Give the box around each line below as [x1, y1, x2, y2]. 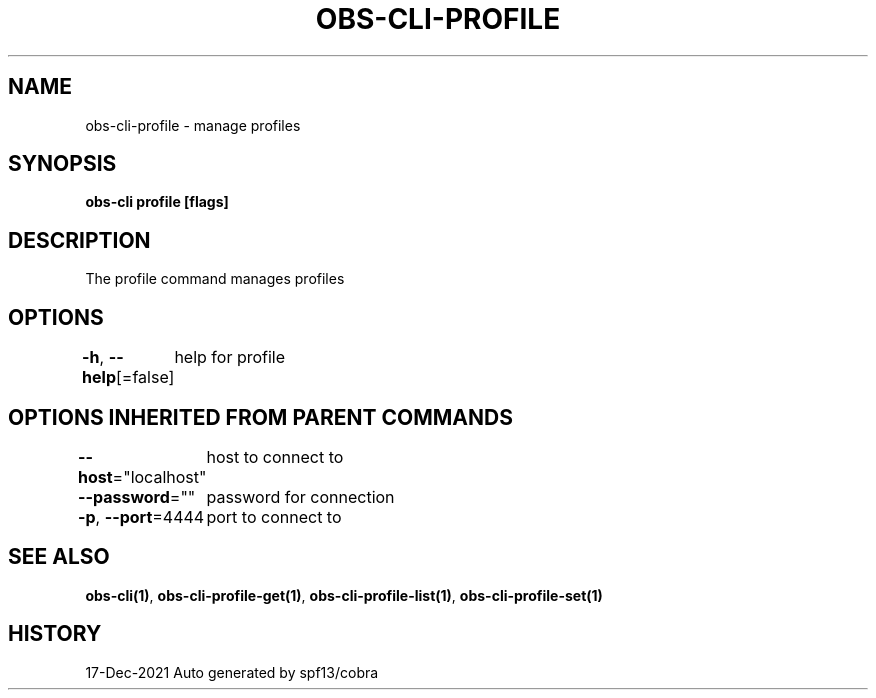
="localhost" [112, 466, 207, 487]
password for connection [206, 486, 395, 507]
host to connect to [206, 446, 344, 467]
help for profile [174, 347, 286, 368]
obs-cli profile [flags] [85, 193, 229, 211]
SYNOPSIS [8, 151, 117, 177]
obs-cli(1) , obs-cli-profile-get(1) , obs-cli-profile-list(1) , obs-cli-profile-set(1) [85, 586, 603, 604]
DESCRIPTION [8, 227, 151, 253]
